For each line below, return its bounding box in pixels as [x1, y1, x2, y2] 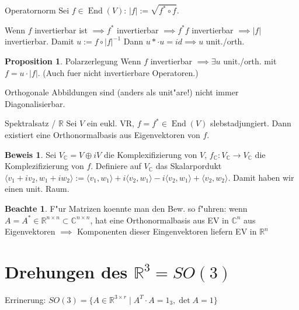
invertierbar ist [34, 23, 88, 36]
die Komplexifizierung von [103, 148, 197, 160]
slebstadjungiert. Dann [210, 117, 291, 129]
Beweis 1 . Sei [5, 148, 57, 160]
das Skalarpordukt [155, 160, 222, 172]
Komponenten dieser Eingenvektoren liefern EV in [77, 225, 257, 237]
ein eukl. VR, [86, 117, 134, 129]
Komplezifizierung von [5, 160, 84, 172]
